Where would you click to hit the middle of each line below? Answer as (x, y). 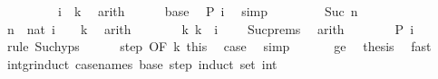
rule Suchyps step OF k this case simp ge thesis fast (219, 46)
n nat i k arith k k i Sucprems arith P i (210, 28)
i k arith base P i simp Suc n (208, 11)
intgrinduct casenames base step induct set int (142, 63)
